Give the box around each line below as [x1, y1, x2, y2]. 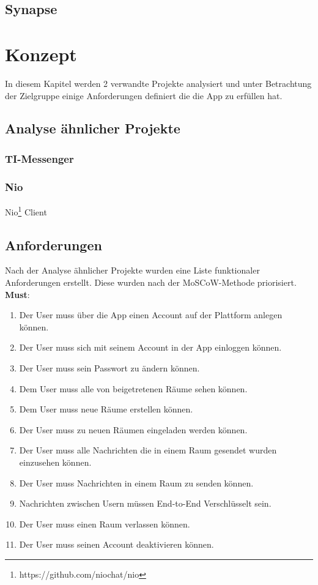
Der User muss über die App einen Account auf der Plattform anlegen [19, 308, 283, 321]
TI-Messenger [5, 151, 74, 166]
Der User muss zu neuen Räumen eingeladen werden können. [19, 423, 248, 436]
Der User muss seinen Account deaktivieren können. [19, 538, 214, 551]
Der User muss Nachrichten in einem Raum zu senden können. [19, 476, 254, 489]
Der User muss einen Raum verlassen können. [19, 517, 190, 530]
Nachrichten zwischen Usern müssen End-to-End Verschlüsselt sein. [19, 497, 272, 510]
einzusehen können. [19, 455, 92, 468]
